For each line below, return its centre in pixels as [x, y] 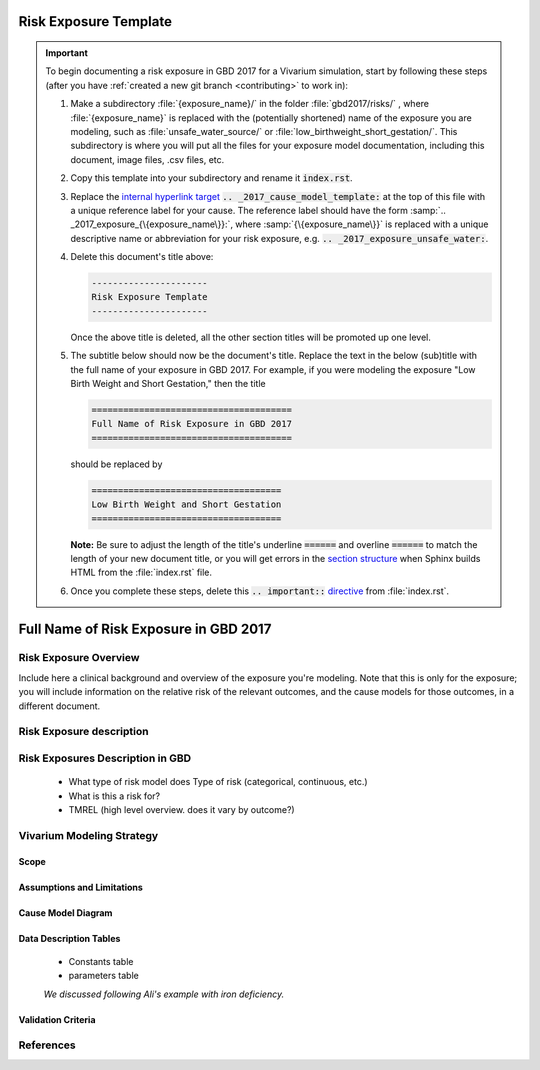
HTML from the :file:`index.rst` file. [141, 572]
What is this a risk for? [114, 796]
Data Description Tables [69, 939]
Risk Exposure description [83, 732]
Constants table [101, 961]
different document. [59, 706]
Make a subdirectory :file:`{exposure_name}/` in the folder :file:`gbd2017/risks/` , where [250, 104]
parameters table [103, 976]
